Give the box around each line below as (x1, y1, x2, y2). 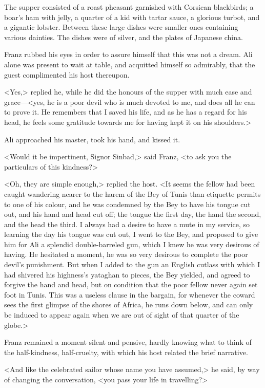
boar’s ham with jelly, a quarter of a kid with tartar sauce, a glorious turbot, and (4, 11, 260, 22)
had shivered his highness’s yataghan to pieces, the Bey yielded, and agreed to (4, 269, 250, 280)
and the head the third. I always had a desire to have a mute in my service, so (4, 218, 250, 229)
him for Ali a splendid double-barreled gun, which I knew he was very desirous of (4, 238, 259, 249)
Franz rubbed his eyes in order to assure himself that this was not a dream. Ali (4, 49, 253, 60)
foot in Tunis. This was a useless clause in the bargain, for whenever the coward (4, 289, 255, 300)
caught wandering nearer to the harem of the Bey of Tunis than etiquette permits (4, 188, 261, 199)
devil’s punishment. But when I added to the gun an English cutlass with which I (4, 259, 260, 270)
